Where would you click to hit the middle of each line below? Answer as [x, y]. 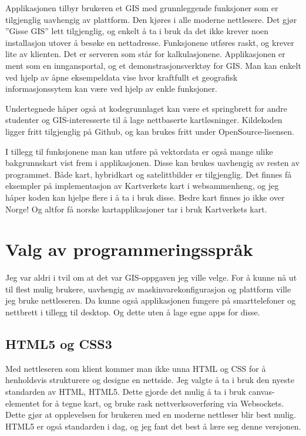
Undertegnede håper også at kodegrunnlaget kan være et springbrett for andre [147, 108]
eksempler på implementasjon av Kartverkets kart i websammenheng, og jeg [142, 186]
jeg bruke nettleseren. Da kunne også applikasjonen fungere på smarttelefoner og [151, 300]
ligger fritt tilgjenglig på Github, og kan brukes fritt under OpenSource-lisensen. [150, 131]
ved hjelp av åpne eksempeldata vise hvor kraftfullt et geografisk [122, 77]
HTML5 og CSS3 [59, 343]
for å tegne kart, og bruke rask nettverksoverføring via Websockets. [163, 403]
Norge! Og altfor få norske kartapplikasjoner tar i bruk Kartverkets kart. [136, 209]
